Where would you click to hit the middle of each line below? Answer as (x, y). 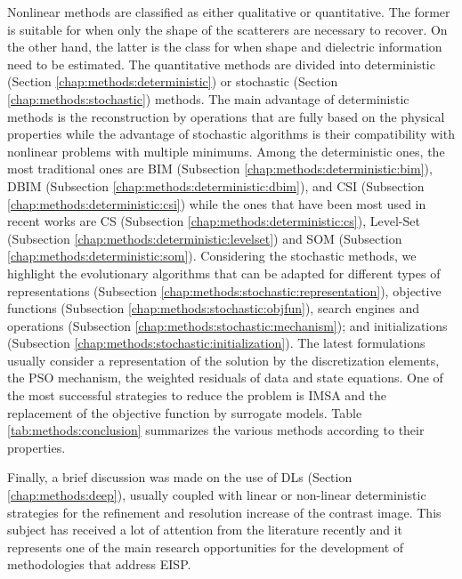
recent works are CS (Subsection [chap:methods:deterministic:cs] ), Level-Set (214, 221)
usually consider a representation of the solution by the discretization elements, (223, 360)
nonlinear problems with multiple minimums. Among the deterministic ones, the (226, 151)
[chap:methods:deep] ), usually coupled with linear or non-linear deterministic (217, 495)
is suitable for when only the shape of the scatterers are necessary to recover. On (227, 29)
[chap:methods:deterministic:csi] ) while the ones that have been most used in (217, 203)
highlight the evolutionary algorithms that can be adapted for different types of (224, 273)
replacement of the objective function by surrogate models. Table (185, 412)
